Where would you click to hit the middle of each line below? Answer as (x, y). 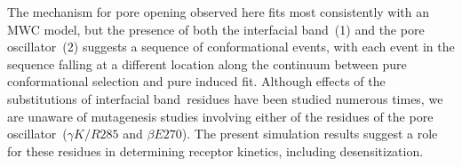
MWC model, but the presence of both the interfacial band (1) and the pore (216, 29)
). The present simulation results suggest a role (310, 134)
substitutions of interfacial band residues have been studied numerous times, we (225, 98)
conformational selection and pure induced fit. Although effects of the (196, 81)
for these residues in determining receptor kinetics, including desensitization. (215, 150)
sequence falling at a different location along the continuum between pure (207, 63)
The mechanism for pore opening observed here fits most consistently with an (219, 12)
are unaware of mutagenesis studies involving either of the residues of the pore (220, 116)
